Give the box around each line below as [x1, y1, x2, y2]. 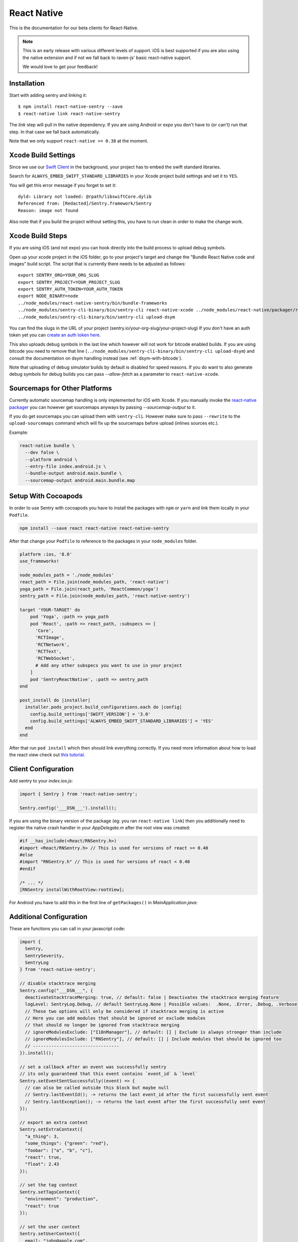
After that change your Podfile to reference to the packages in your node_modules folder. [9, 538, 198, 544]
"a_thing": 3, [25, 1133, 60, 1139]
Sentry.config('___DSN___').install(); [19, 805, 117, 811]
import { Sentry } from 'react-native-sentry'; [19, 791, 138, 797]
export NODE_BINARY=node [18, 293, 78, 299]
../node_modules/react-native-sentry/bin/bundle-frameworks [18, 300, 167, 306]
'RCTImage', [35, 635, 65, 640]
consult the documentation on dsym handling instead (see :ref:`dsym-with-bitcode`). [9, 355, 183, 361]
